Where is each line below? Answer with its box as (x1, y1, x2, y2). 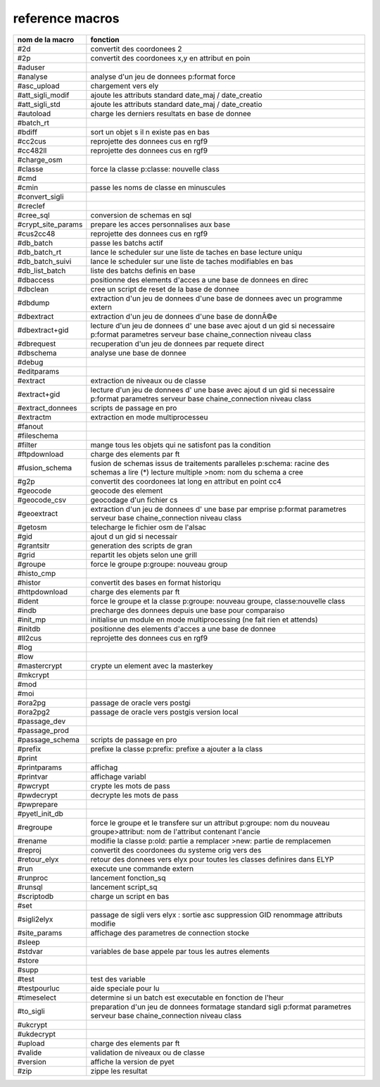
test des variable (90, 974, 146, 984)
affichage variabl (90, 772, 146, 781)
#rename (17, 836, 47, 846)
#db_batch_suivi (17, 256, 72, 266)
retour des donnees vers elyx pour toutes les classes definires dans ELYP (90, 854, 334, 864)
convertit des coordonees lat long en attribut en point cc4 (90, 476, 281, 486)
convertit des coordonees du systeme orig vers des (90, 845, 262, 855)
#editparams (17, 366, 60, 376)
